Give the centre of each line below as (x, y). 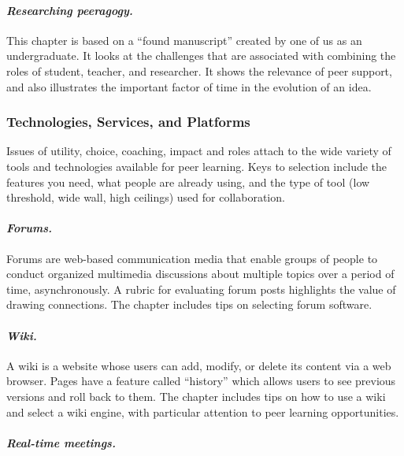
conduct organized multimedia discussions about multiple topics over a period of (200, 274)
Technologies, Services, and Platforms (128, 122)
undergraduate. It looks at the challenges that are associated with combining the (201, 56)
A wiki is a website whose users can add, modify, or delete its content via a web (199, 365)
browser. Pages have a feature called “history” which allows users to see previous (201, 381)
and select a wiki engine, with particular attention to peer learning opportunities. (203, 412)
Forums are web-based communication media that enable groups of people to (192, 258)
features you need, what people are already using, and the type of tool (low (188, 182)
